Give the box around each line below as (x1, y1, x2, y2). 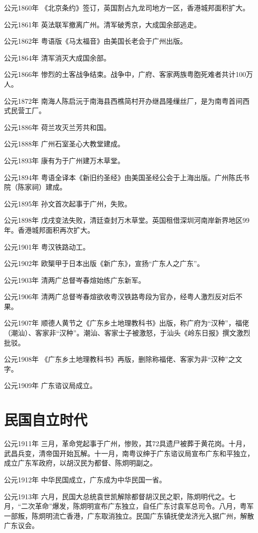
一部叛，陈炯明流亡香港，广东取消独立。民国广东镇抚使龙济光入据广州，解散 (4, 510, 254, 521)
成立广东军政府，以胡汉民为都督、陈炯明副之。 (4, 458, 157, 468)
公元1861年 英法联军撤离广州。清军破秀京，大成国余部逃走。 (4, 19, 201, 29)
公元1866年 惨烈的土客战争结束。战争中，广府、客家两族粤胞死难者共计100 (4, 69, 246, 79)
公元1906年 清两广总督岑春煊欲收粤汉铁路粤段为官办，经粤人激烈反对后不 (4, 291, 243, 302)
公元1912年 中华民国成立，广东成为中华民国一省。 (4, 474, 166, 484)
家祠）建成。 (24, 182, 66, 192)
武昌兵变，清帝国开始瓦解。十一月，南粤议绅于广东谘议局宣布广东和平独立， (4, 448, 254, 458)
